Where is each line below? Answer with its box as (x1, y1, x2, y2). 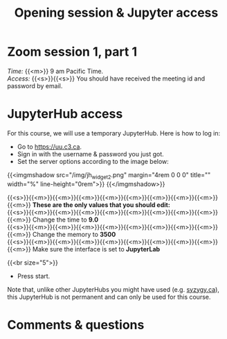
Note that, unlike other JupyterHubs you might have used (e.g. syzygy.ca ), (7, 285, 220, 293)
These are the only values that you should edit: (32, 200, 171, 209)
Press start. (17, 272, 51, 280)
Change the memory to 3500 (32, 230, 116, 238)
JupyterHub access (7, 106, 123, 122)
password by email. (7, 81, 63, 90)
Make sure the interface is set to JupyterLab (32, 245, 161, 253)
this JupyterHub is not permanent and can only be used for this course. (7, 292, 211, 301)
